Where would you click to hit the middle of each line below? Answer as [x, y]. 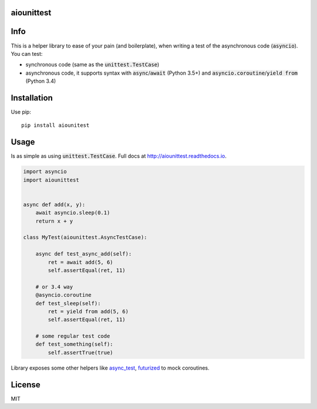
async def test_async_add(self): [84, 254]
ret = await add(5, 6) [81, 262]
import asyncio [45, 172]
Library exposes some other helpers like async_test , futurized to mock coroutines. [110, 368]
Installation [32, 98]
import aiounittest [51, 180]
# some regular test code [73, 336]
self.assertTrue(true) [81, 352]
